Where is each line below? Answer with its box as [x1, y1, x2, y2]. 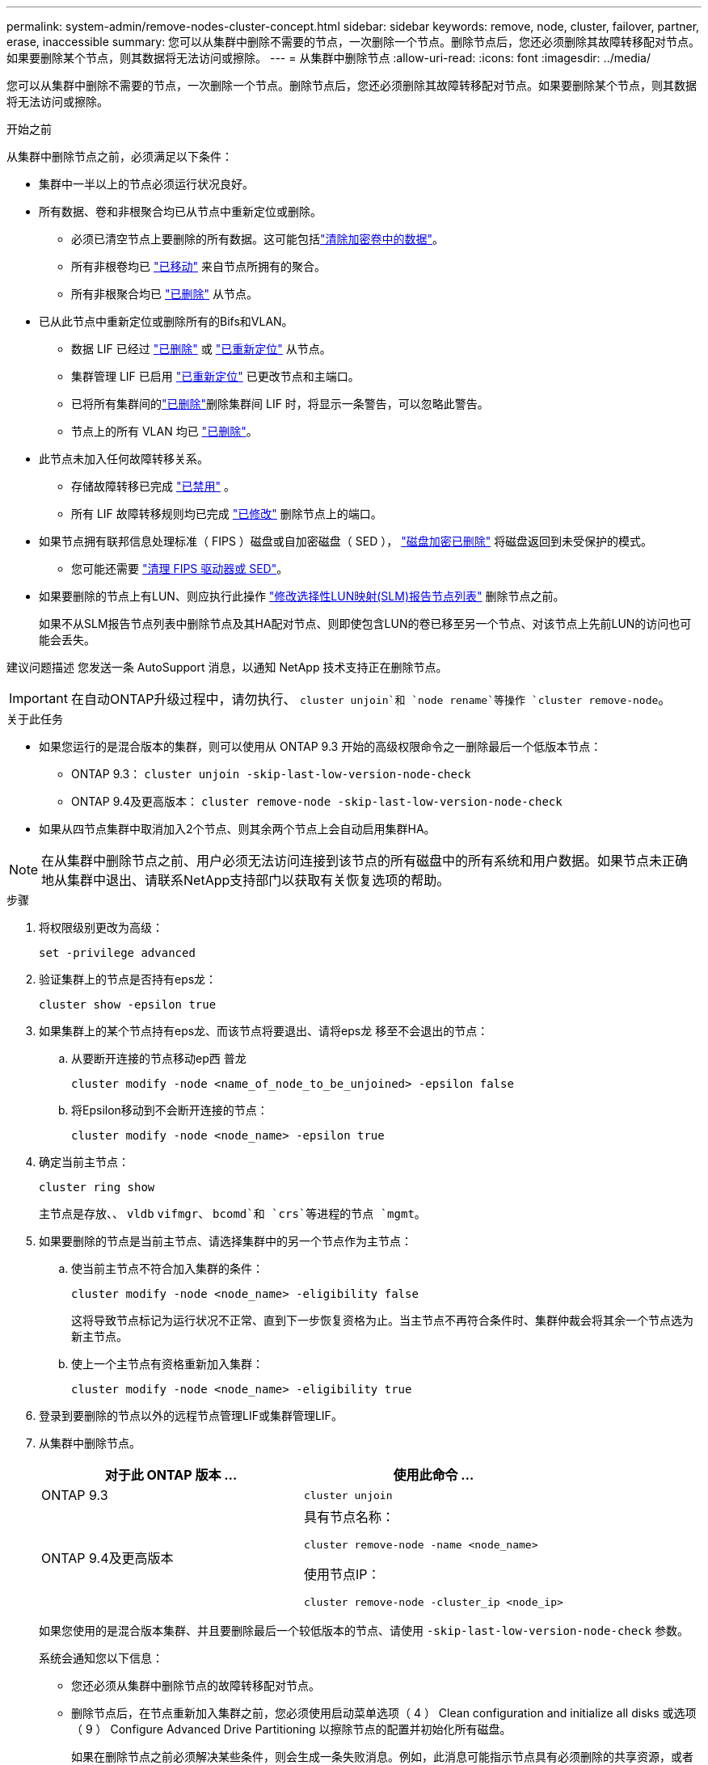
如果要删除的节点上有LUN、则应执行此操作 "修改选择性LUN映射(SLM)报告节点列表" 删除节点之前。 [39, 589, 565, 603]
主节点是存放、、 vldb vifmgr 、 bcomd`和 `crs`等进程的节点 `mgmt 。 [39, 1207, 426, 1220]
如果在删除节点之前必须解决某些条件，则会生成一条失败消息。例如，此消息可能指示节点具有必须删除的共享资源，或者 [71, 1750, 693, 1763]
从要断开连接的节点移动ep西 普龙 [71, 1051, 247, 1065]
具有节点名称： [303, 1509, 394, 1525]
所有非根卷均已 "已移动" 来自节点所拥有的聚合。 [71, 259, 326, 273]
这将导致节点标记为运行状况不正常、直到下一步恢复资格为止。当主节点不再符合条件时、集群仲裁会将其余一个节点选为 [71, 1313, 693, 1327]
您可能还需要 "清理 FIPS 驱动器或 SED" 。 [71, 562, 289, 575]
